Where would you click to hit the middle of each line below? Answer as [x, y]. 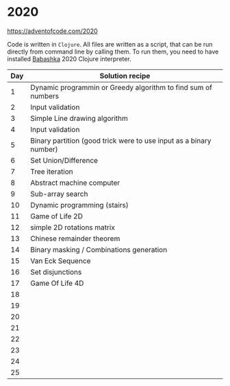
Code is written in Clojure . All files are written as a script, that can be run [110, 44]
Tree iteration [52, 171]
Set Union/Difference [64, 160]
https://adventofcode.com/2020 [52, 31]
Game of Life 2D [57, 216]
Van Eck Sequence [61, 260]
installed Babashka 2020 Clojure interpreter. [69, 58]
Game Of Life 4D [57, 283]
